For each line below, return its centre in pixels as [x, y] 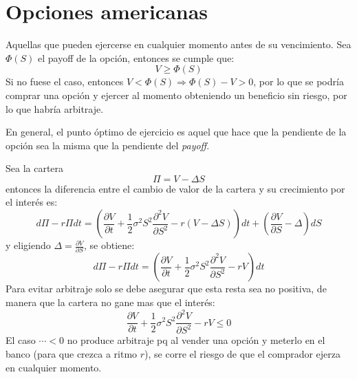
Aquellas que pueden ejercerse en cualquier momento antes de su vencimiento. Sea [178, 44]
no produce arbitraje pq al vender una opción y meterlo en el [196, 340]
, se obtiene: [109, 245]
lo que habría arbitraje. [55, 108]
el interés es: [32, 202]
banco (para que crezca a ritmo [72, 354]
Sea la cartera [35, 168]
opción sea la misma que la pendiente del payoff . [108, 145]
